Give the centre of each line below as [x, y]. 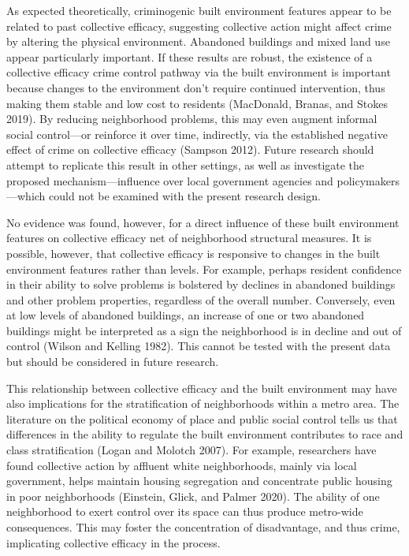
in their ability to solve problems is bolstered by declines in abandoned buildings [201, 284]
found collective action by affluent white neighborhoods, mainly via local [182, 465]
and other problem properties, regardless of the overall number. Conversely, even [201, 299]
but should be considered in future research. [113, 362]
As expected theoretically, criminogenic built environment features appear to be [199, 10]
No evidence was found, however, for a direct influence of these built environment [203, 222]
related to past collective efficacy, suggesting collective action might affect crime [199, 26]
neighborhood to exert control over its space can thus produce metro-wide [185, 511]
